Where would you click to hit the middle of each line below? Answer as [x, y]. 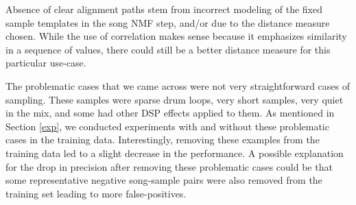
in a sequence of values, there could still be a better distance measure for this [168, 49]
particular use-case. [46, 63]
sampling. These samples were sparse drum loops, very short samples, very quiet [175, 99]
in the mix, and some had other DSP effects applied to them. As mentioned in [170, 113]
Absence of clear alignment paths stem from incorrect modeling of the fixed [164, 9]
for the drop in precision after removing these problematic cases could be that [169, 166]
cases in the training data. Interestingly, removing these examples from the [163, 140]
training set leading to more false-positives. [96, 193]
